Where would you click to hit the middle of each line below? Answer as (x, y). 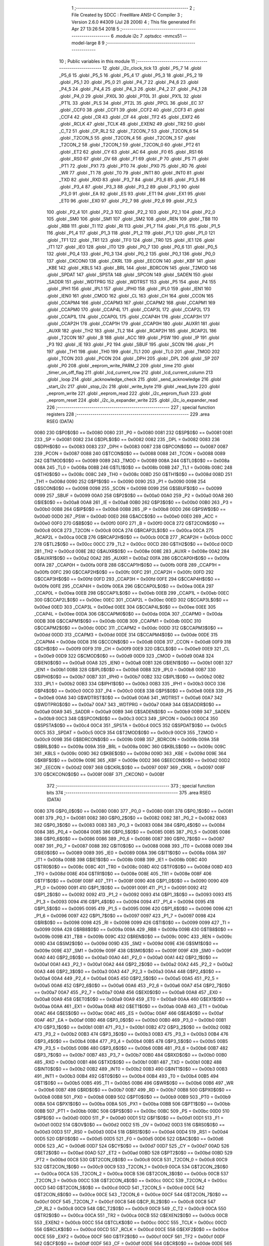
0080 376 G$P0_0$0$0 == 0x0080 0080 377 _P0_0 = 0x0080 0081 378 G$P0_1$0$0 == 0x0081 (134, 811)
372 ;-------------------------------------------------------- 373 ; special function (131, 785)
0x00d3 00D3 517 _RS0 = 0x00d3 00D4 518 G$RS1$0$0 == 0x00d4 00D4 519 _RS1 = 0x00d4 (131, 1132)
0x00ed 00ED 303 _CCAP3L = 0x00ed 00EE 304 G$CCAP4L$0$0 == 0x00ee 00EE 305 (125, 607)
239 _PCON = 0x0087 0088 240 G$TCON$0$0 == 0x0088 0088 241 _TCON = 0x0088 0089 (130, 454)
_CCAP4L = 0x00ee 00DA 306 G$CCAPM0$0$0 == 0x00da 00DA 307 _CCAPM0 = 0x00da (128, 614)
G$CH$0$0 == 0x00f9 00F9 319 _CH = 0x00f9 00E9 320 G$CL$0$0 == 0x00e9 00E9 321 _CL (132, 649)
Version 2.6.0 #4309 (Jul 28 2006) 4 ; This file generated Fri (134, 22)
